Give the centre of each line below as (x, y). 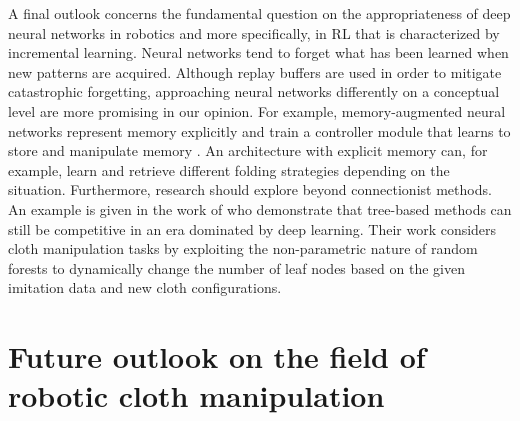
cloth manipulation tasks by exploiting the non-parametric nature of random (243, 248)
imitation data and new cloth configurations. (145, 287)
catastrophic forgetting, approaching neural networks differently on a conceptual (254, 91)
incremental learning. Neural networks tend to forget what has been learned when (258, 52)
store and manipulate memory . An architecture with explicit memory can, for (248, 150)
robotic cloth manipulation (196, 395)
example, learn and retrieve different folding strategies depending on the (229, 169)
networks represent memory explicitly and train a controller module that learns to (259, 130)
